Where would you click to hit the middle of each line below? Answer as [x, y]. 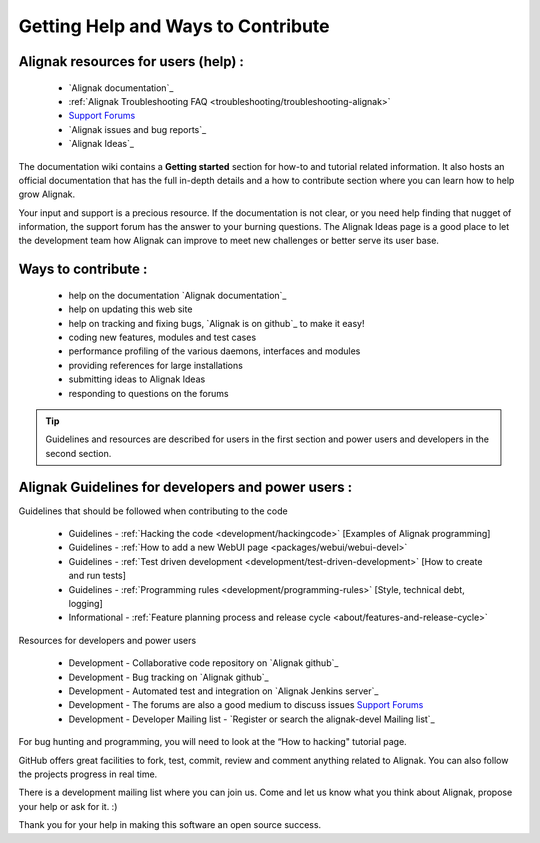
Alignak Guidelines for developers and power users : [185, 486]
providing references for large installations [156, 365]
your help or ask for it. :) [68, 806]
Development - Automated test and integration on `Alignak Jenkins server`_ [223, 691]
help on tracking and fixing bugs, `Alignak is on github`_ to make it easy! [216, 323]
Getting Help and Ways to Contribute [174, 26]
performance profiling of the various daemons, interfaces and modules [214, 351]
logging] [86, 604]
